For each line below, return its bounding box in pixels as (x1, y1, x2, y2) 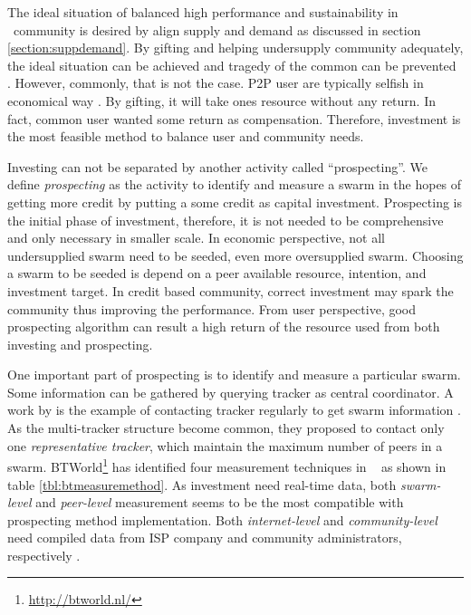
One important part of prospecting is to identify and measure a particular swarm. (7, 365, 461, 384)
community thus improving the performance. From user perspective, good (7, 299, 417, 318)
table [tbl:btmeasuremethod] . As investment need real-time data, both (7, 475, 397, 494)
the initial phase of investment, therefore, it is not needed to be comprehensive (7, 210, 444, 229)
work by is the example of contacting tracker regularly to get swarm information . (7, 400, 461, 419)
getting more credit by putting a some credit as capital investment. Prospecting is (7, 192, 462, 211)
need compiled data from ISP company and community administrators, (7, 528, 402, 547)
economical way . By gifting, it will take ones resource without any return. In (7, 91, 436, 110)
